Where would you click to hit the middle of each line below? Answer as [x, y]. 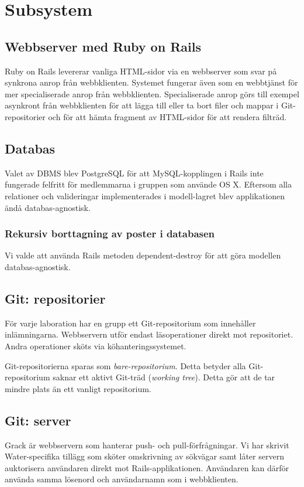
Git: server [38, 420]
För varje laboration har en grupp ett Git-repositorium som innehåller [130, 323]
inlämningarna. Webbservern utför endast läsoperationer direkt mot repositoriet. [149, 334]
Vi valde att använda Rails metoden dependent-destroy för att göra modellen [143, 255]
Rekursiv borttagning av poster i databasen [110, 234]
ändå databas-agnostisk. [48, 207]
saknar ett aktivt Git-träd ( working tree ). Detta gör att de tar [164, 377]
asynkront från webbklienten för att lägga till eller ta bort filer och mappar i [142, 105]
